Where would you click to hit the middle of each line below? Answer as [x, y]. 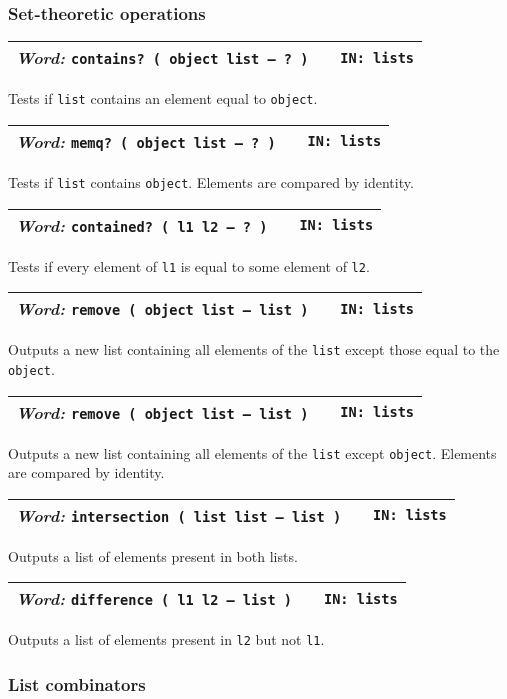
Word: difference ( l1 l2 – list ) [154, 599]
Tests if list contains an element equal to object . [163, 98]
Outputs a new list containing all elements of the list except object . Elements [252, 452]
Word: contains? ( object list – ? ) [162, 58]
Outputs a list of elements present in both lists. [153, 555]
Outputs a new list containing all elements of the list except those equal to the [254, 349]
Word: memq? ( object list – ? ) [146, 141]
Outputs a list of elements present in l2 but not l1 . [166, 639]
